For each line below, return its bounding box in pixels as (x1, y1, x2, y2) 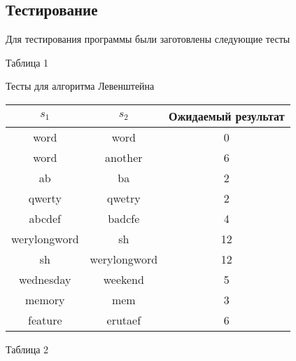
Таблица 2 (6, 341, 49, 356)
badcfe (108, 210, 140, 226)
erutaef (106, 311, 141, 328)
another (105, 149, 143, 165)
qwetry (107, 189, 141, 206)
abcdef (29, 210, 61, 226)
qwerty (28, 189, 62, 206)
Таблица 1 (6, 55, 49, 69)
